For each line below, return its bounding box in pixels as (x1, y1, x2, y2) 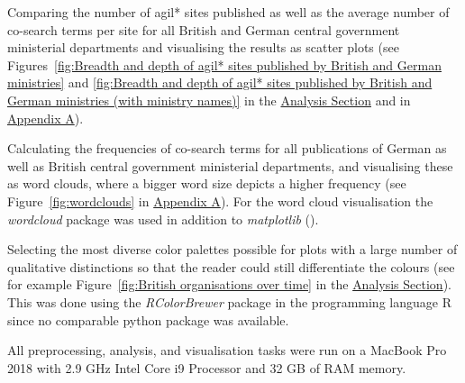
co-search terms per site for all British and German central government (7, 20, 400, 39)
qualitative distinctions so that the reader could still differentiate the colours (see (7, 257, 455, 276)
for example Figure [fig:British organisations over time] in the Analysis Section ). (7, 275, 451, 294)
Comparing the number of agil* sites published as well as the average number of (7, 3, 450, 21)
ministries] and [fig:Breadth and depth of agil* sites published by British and (7, 73, 433, 92)
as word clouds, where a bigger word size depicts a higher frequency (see (7, 174, 406, 193)
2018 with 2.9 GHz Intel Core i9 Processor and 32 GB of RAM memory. (7, 358, 406, 377)
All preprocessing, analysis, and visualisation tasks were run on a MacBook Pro (7, 341, 447, 360)
